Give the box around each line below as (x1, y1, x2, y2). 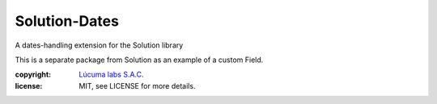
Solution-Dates (15, 12, 119, 30)
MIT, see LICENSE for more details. (78, 81, 196, 90)
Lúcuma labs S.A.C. (78, 69, 145, 80)
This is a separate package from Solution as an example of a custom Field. (15, 55, 264, 64)
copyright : (15, 69, 52, 80)
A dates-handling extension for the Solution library (15, 40, 184, 50)
